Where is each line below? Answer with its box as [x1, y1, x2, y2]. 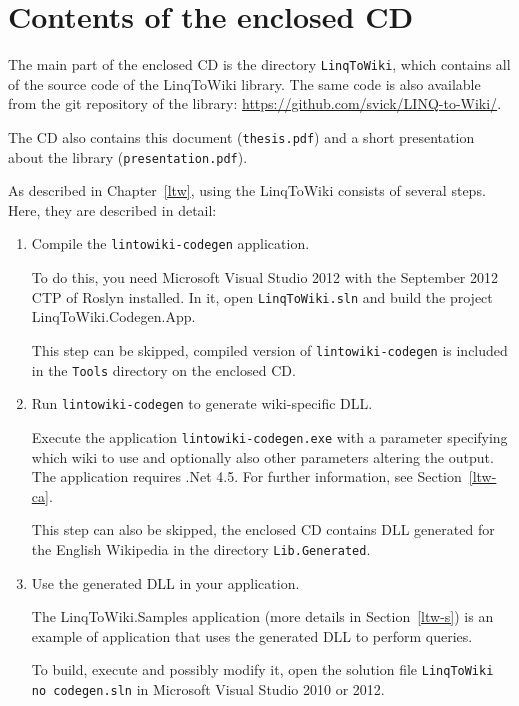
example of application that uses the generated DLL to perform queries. [31, 625, 473, 646]
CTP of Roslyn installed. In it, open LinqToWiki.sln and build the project [31, 286, 493, 307]
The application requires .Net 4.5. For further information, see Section [31, 466, 462, 487]
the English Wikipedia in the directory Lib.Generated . [31, 538, 371, 559]
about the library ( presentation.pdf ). [8, 146, 248, 167]
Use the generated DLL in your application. [31, 572, 300, 593]
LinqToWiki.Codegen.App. [31, 306, 196, 327]
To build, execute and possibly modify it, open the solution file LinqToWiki [31, 659, 494, 680]
